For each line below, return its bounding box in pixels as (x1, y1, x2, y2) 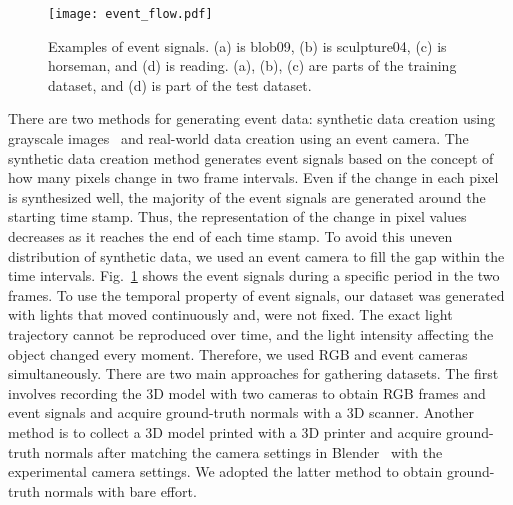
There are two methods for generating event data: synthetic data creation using (8, 108, 495, 129)
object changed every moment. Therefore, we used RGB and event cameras (8, 343, 468, 364)
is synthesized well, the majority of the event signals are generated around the (8, 186, 486, 207)
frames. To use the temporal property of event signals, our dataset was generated (8, 284, 505, 305)
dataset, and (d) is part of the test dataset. (48, 74, 312, 95)
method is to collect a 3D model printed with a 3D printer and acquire (8, 421, 442, 442)
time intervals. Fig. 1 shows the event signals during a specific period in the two (8, 265, 500, 286)
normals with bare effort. (44, 480, 197, 501)
